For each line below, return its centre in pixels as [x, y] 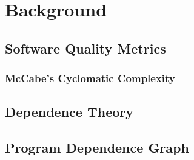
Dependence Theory [69, 112]
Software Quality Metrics [85, 48]
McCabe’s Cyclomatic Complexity [90, 78]
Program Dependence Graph [97, 148]
